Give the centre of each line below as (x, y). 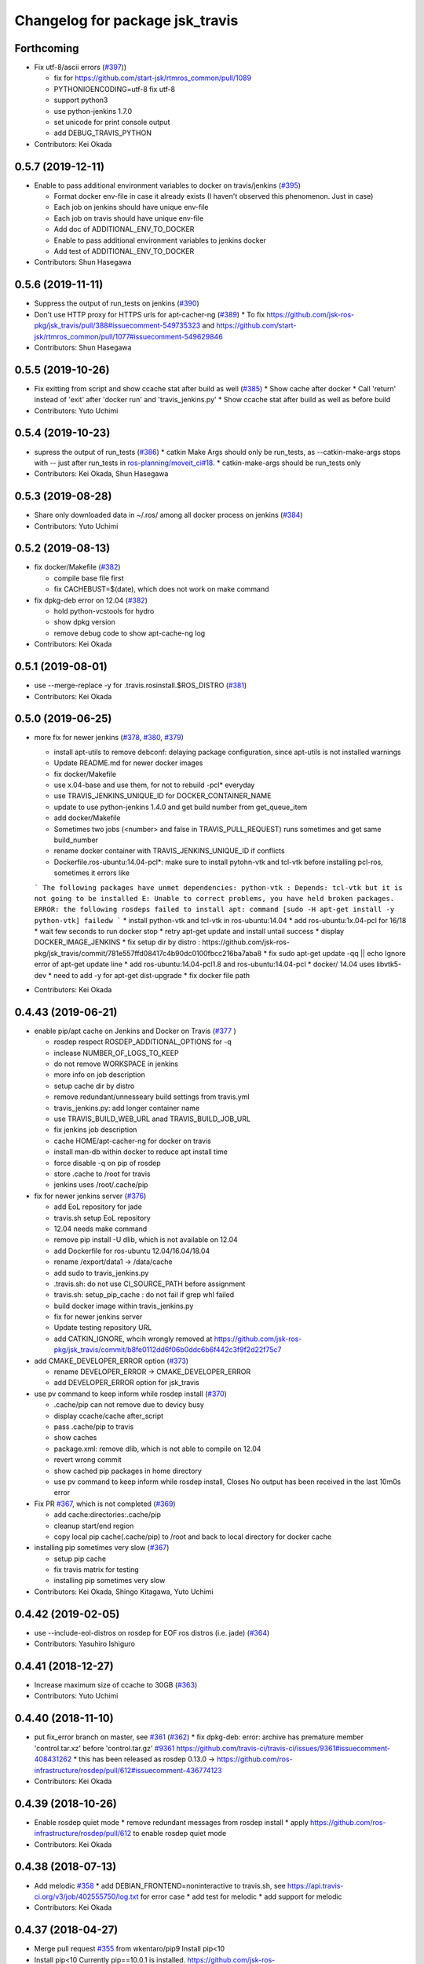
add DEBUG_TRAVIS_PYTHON (103, 133)
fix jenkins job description (95, 1130)
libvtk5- (389, 964)
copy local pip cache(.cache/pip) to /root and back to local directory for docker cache (193, 1537)
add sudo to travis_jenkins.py (101, 1273)
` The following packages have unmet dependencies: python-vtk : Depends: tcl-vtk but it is (219, 887)
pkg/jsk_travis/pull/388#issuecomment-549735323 (117, 325)
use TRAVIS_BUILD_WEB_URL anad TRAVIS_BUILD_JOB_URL (152, 1119)
